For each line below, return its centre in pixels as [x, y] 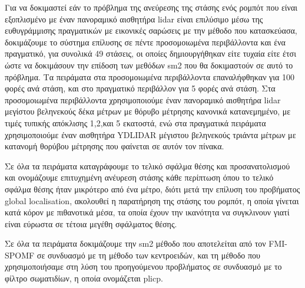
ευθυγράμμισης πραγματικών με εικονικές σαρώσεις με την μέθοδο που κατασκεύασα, [151, 30]
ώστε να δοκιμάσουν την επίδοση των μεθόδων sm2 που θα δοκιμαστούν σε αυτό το [149, 65]
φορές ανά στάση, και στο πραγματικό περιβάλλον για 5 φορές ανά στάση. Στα [140, 88]
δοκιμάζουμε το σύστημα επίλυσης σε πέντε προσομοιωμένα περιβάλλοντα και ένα [145, 42]
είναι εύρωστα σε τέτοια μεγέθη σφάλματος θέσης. [91, 223]
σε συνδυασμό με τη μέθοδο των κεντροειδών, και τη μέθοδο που [149, 255]
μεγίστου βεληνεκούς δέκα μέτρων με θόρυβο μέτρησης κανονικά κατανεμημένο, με [148, 111]
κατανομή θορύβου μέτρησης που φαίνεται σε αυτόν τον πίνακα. [115, 146]
